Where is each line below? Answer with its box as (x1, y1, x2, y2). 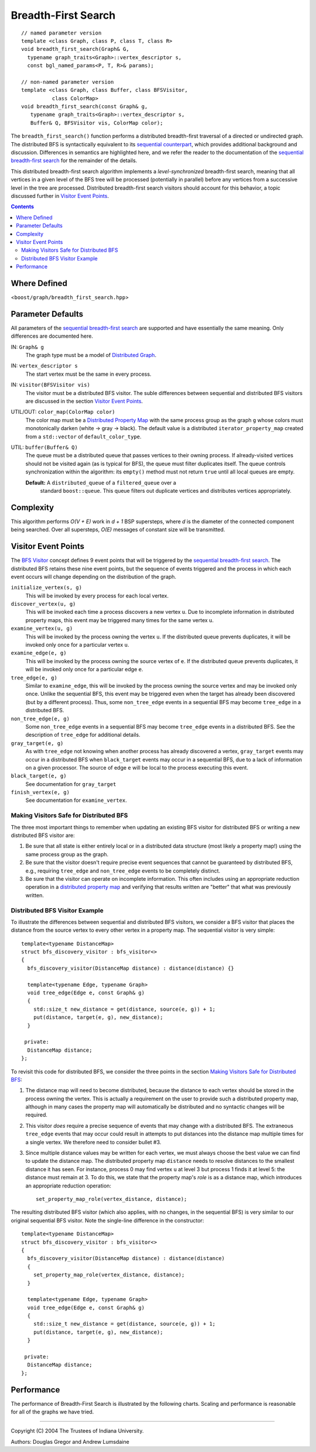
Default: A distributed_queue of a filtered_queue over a (25, 479, 177, 486)
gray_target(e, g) (11, 740, 64, 746)
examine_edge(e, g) (11, 650, 67, 657)
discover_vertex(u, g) (11, 600, 76, 607)
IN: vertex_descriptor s (11, 362, 78, 369)
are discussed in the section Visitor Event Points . (25, 398, 143, 405)
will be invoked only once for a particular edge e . (25, 666, 143, 673)
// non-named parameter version (21, 78, 114, 85)
